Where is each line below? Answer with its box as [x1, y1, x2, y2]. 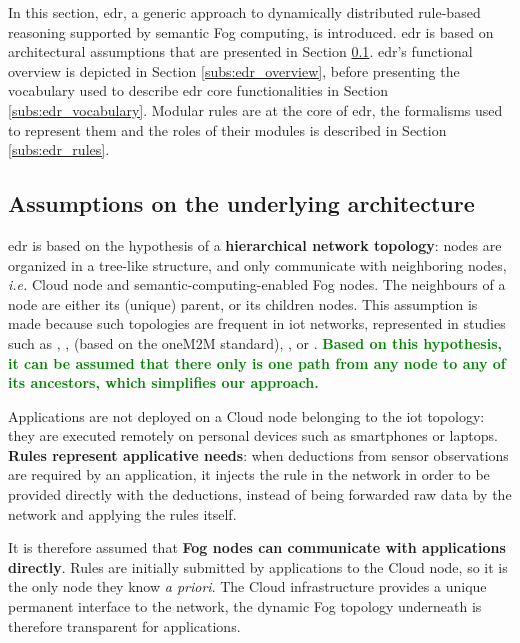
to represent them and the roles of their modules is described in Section [8, 119, 447, 140]
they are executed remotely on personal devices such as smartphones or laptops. [8, 425, 498, 446]
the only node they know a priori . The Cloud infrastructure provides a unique [8, 576, 487, 597]
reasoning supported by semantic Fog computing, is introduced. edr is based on [8, 21, 494, 42]
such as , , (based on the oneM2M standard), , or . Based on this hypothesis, [8, 332, 502, 353]
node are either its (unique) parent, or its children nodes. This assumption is [8, 293, 478, 314]
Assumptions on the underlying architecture [8, 188, 475, 219]
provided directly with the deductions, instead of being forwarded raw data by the [8, 484, 512, 505]
